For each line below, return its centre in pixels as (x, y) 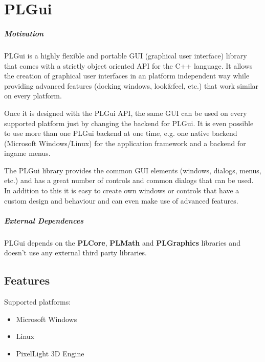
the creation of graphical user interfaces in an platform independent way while (127, 76)
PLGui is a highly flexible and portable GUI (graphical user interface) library (126, 55)
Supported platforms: (38, 302)
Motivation (24, 33)
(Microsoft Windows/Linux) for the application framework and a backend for (125, 143)
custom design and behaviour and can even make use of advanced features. (121, 200)
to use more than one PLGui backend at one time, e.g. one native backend (121, 133)
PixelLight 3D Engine (50, 353)
